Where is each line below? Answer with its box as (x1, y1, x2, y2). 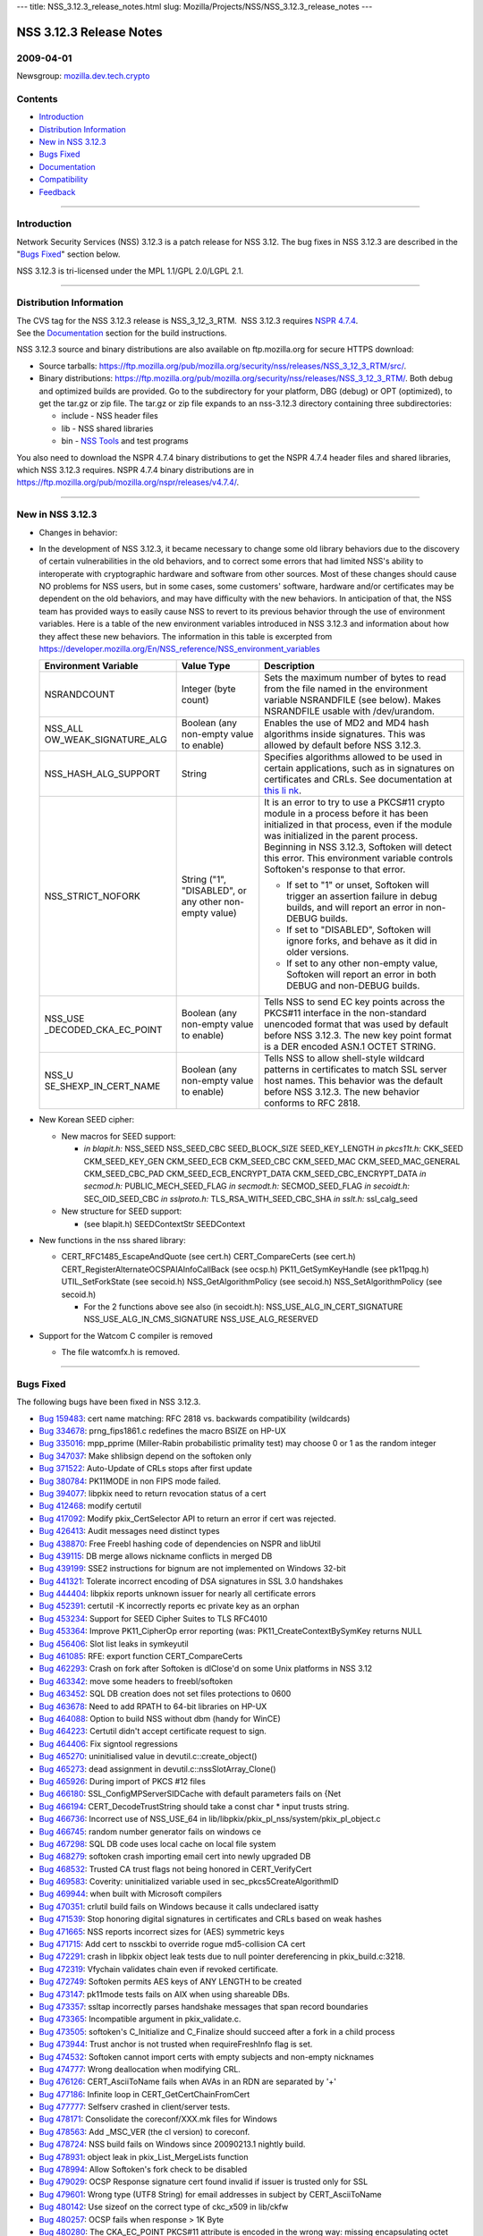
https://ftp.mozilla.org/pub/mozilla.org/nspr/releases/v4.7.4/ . (16, 477, 240, 487)
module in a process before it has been (264, 808, 428, 820)
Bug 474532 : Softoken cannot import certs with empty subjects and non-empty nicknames (38, 2051, 375, 2062)
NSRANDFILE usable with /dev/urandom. (264, 705, 436, 717)
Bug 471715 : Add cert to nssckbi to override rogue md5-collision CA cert (38, 1939, 306, 1950)
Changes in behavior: (38, 527, 118, 538)
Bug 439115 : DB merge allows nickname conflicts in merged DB (38, 1550, 273, 1561)
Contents (16, 92, 58, 105)
